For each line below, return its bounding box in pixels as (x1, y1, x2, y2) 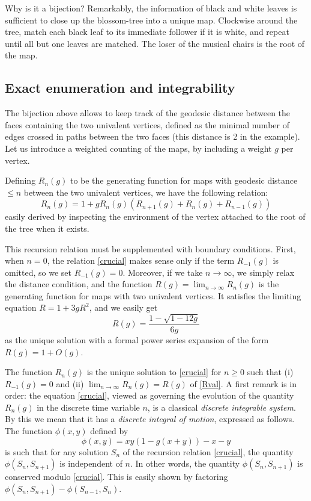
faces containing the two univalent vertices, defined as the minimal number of (5, 118, 289, 131)
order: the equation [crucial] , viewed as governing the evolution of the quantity (5, 389, 294, 402)
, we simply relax (232, 266, 295, 278)
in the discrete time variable (37, 400, 140, 413)
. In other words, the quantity (130, 457, 240, 470)
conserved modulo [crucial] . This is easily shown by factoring (5, 470, 228, 483)
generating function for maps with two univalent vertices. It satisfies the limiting (5, 289, 301, 302)
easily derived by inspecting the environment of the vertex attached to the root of (5, 210, 306, 223)
